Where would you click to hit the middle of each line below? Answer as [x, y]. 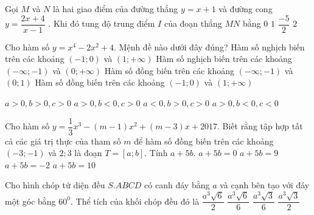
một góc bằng [30, 201]
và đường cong [246, 9]
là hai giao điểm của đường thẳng [115, 9]
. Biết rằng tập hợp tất [260, 126]
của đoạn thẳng [193, 23]
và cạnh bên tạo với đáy [265, 185]
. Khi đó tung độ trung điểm [102, 23]
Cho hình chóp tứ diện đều [55, 185]
